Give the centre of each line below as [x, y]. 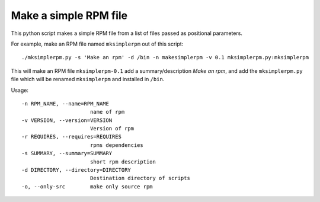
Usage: [20, 90]
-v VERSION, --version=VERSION [67, 120]
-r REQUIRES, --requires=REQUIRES [71, 137]
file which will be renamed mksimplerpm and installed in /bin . [88, 79]
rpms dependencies [116, 145]
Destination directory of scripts [140, 178]
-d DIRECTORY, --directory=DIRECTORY [76, 170]
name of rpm [107, 112]
